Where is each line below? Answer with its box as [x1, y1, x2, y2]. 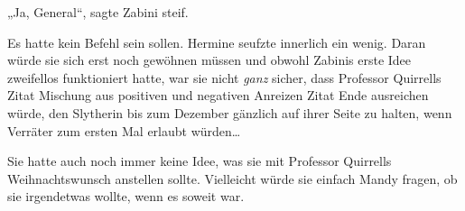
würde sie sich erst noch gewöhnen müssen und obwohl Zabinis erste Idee [7, 50, 412, 69]
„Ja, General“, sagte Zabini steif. [7, 3, 189, 21]
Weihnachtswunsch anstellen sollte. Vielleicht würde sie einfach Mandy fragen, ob [7, 169, 458, 188]
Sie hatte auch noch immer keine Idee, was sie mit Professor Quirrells [7, 151, 392, 170]
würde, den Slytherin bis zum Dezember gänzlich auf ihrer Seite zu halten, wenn [7, 103, 452, 122]
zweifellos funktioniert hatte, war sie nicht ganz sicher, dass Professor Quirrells [7, 68, 442, 87]
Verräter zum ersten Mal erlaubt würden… [7, 121, 241, 140]
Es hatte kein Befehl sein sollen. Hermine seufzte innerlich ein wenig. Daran [7, 32, 426, 51]
